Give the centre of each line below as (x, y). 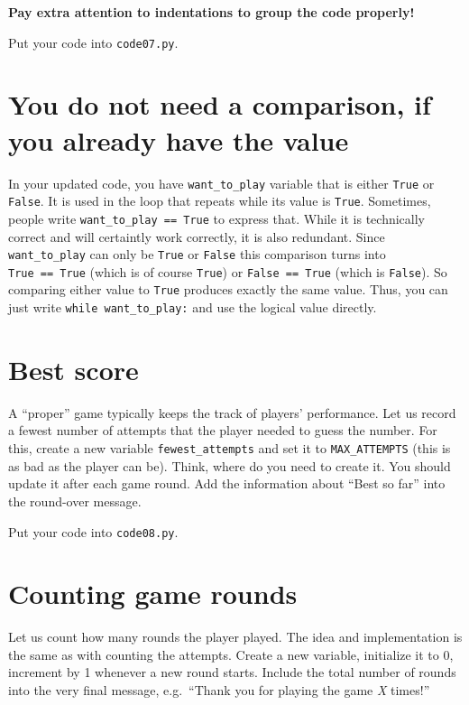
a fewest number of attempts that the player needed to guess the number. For (223, 430)
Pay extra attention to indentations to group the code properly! (212, 12)
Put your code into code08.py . (93, 531)
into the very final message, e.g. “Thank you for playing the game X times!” (219, 690)
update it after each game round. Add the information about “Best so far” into (227, 483)
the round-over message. (75, 501)
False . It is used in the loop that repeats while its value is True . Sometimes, (220, 201)
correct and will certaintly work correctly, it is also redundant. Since (197, 236)
